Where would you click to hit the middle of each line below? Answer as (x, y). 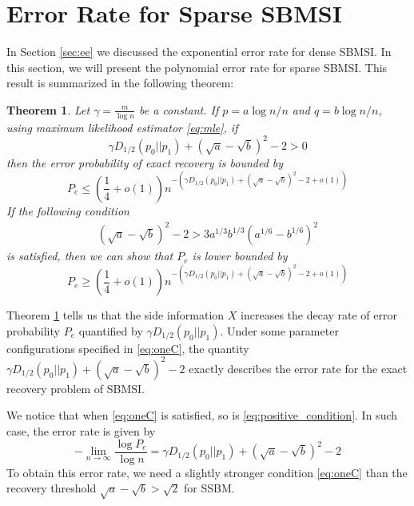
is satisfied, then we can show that (90, 256)
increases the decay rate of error (319, 315)
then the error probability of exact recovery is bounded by (145, 162)
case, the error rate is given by (81, 431)
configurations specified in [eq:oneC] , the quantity (128, 348)
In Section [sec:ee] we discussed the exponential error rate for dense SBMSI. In (199, 52)
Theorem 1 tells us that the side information (115, 315)
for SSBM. (209, 488)
